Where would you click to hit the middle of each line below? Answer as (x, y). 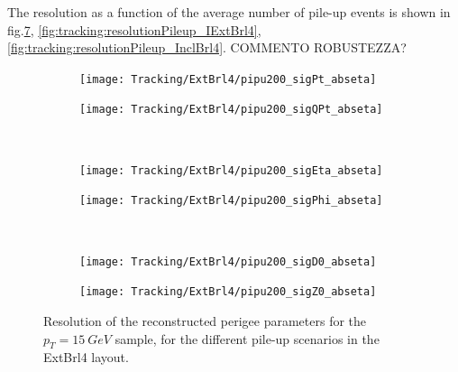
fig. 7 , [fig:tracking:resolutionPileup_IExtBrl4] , (134, 29)
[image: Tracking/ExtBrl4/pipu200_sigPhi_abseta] (231, 201)
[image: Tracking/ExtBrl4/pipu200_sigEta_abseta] (231, 170)
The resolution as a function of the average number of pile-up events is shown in (229, 12)
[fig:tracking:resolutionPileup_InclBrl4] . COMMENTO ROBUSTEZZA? (207, 47)
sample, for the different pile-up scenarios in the (247, 338)
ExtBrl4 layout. (86, 357)
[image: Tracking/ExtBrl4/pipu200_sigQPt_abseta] (231, 110)
